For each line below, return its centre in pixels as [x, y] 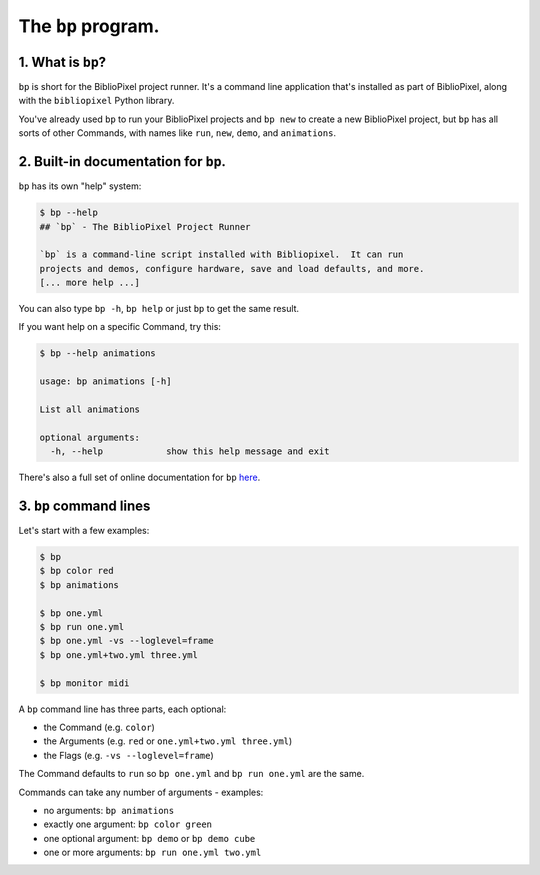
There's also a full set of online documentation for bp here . [139, 477]
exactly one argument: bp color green [127, 824]
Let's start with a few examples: [84, 531]
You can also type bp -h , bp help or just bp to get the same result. [159, 309]
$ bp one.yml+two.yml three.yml [119, 654]
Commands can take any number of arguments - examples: [141, 792]
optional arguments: [89, 437]
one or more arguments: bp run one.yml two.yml [152, 852]
